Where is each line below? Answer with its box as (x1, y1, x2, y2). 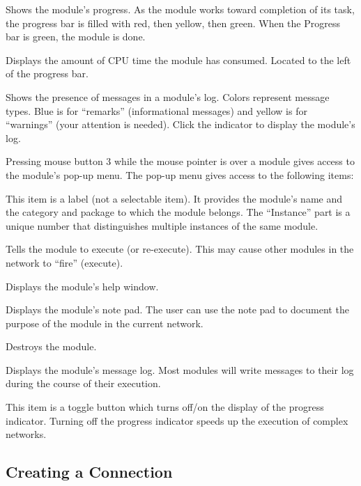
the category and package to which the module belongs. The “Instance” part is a (6, 205, 351, 219)
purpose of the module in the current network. (6, 315, 203, 330)
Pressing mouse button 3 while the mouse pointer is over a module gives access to (6, 154, 355, 168)
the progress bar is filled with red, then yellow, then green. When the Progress (6, 15, 340, 30)
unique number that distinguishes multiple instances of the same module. (6, 218, 318, 233)
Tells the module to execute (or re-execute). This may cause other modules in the (6, 242, 354, 256)
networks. (6, 427, 47, 441)
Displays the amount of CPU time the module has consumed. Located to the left (6, 52, 351, 67)
